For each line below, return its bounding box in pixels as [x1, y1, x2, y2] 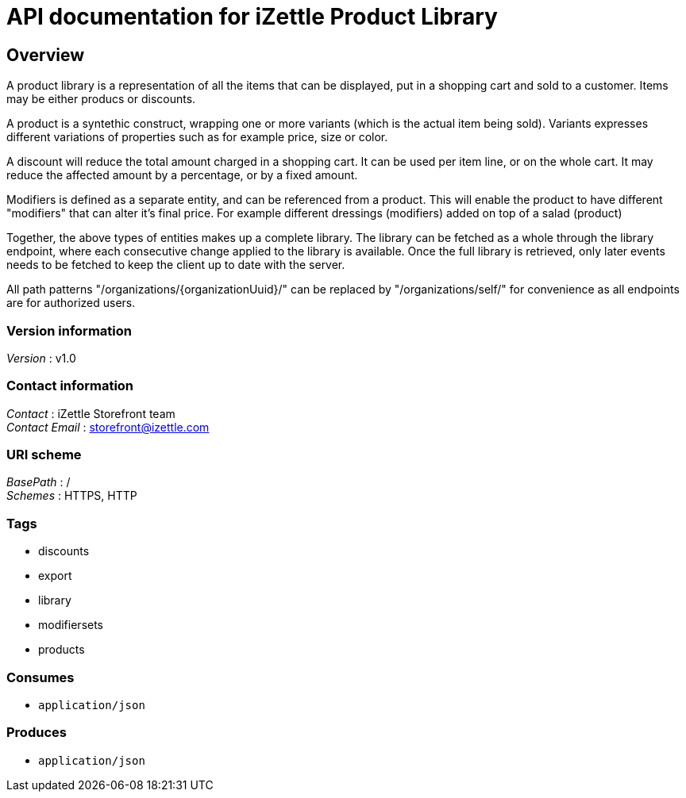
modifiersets [38, 618, 104, 632]
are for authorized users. [6, 296, 136, 310]
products [38, 643, 85, 657]
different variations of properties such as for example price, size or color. [6, 130, 388, 144]
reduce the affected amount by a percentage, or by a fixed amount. [6, 168, 358, 182]
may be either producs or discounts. [6, 92, 196, 106]
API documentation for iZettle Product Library [6, 3, 498, 30]
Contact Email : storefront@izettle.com [6, 420, 210, 434]
